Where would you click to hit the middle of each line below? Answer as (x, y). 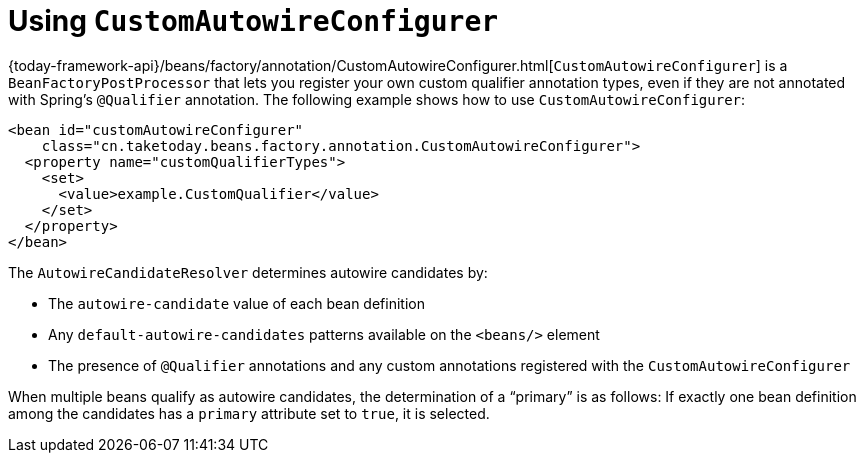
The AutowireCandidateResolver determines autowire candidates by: (248, 272)
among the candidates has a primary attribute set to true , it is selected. (249, 413)
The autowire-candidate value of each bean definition (236, 303)
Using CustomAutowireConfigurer (253, 21)
